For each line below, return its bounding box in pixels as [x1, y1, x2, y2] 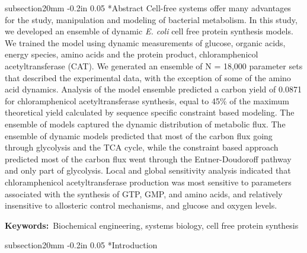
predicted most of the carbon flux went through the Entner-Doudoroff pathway [5, 152, 292, 165]
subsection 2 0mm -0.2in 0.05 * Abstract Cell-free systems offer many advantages [5, 2, 291, 14]
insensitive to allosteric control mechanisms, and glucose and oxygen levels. [5, 199, 277, 212]
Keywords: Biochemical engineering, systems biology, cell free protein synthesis [5, 219, 299, 231]
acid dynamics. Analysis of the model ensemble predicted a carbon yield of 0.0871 [5, 83, 302, 95]
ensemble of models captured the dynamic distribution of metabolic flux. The [5, 117, 286, 130]
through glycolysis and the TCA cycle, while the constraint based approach [5, 141, 279, 153]
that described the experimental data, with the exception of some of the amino [5, 71, 291, 84]
